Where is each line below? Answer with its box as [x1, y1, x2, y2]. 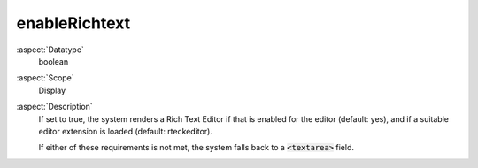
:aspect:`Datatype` [16, 44, 84, 55]
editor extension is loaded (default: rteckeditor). [38, 126, 212, 136]
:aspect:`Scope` [16, 73, 74, 83]
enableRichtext [16, 13, 131, 33]
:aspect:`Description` [16, 102, 93, 112]
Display [38, 85, 66, 95]
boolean [38, 56, 69, 66]
